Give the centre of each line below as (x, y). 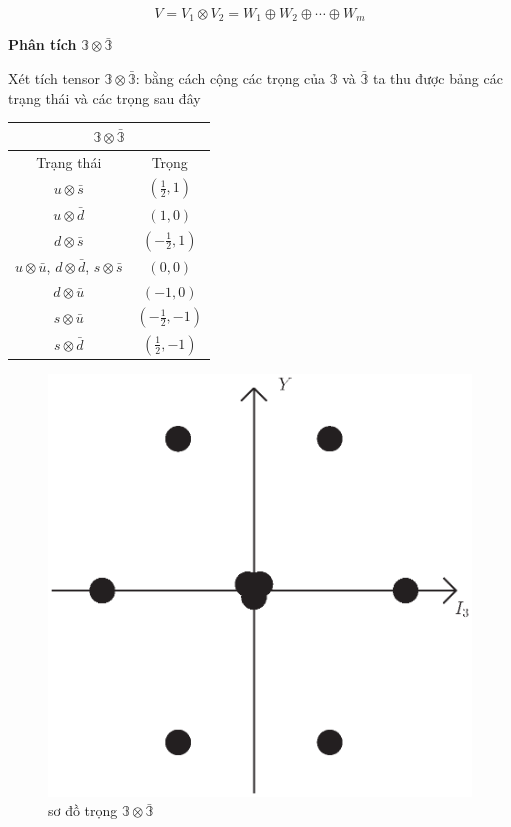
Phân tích (42, 44)
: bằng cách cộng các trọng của (230, 78)
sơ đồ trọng (83, 810)
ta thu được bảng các (437, 78)
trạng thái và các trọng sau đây (104, 97)
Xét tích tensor (54, 78)
